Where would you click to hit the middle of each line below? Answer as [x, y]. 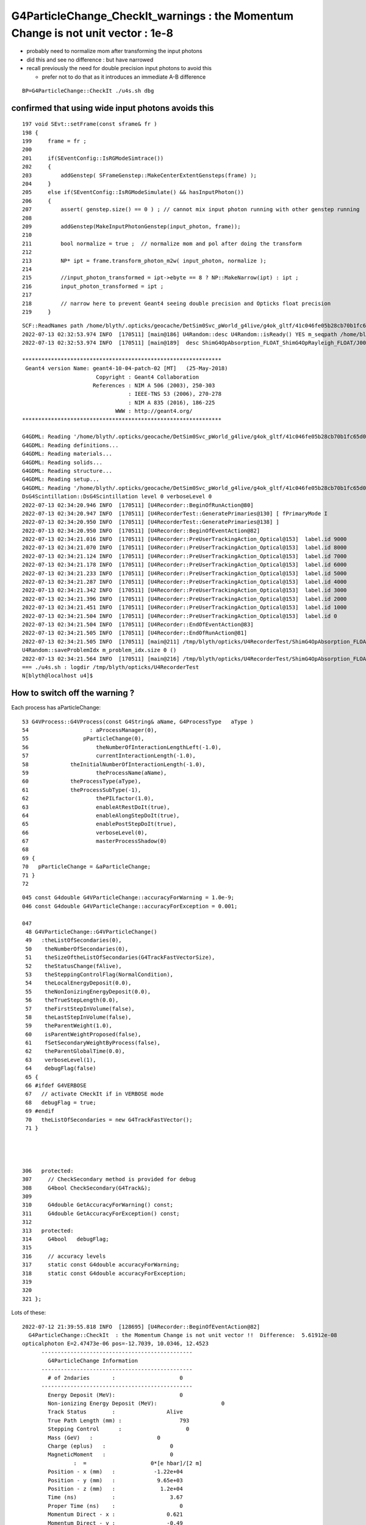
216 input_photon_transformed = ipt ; [93, 286]
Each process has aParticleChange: [56, 708]
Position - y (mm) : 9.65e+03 [115, 1480]
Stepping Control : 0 [119, 1429]
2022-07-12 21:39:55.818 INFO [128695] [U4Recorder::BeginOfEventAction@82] [141, 1326]
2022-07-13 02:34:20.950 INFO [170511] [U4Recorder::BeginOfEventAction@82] [141, 530]
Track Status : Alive [115, 1412]
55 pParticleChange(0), [83, 739]
